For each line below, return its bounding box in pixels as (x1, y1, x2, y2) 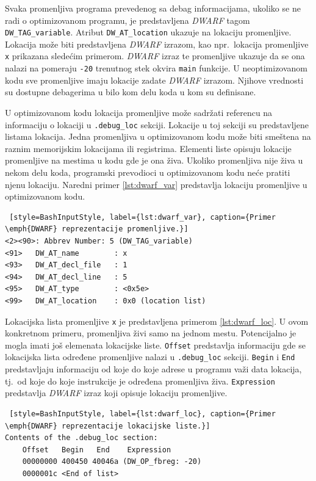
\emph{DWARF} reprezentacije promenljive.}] (5, 225, 189, 234)
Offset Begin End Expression (22, 445, 171, 454)
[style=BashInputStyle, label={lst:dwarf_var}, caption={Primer (9, 212, 276, 222)
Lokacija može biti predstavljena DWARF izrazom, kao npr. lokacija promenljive (5, 37, 309, 50)
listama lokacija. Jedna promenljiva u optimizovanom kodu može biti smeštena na (5, 130, 311, 143)
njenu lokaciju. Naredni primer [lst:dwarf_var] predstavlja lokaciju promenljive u (5, 178, 307, 190)
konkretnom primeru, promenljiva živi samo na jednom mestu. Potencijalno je (5, 327, 296, 339)
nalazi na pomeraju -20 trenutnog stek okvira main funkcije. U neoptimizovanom (5, 62, 308, 74)
